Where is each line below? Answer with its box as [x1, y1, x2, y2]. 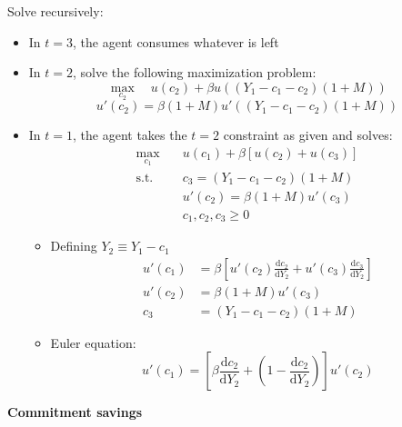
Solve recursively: [7, 2, 104, 20]
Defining [50, 236, 97, 255]
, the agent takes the [73, 125, 187, 144]
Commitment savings [7, 402, 143, 422]
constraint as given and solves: [223, 125, 393, 144]
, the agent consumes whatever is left [73, 32, 279, 51]
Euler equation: [50, 333, 136, 352]
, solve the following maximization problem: [73, 63, 317, 82]
